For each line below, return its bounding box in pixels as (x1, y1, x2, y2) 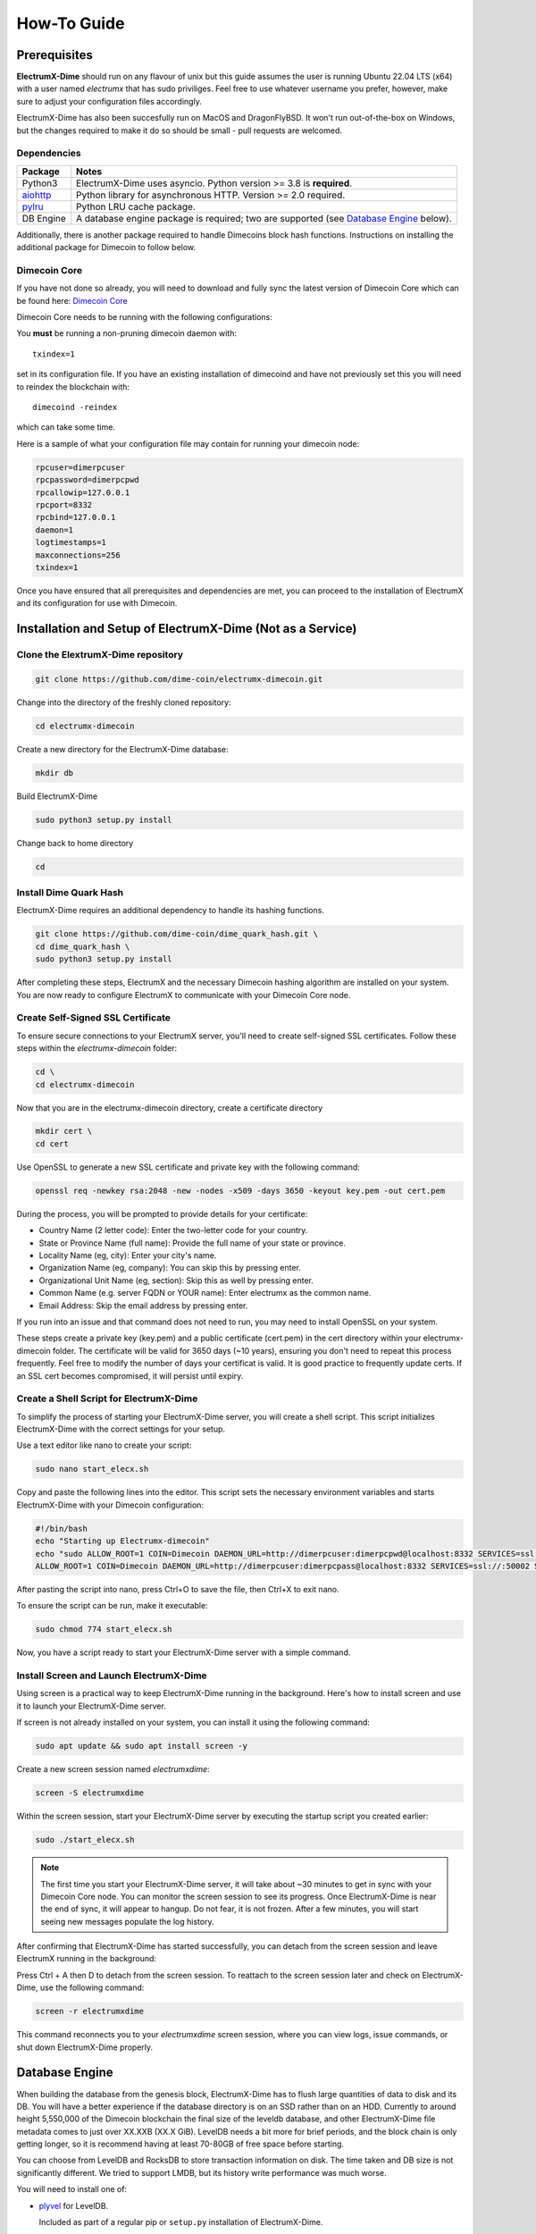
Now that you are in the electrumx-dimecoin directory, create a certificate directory (16, 1102, 323, 1113)
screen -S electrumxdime (35, 1788, 145, 1798)
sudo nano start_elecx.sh (35, 1464, 149, 1474)
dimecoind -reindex (32, 402, 118, 413)
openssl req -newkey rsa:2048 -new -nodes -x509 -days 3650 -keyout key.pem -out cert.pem (35, 1185, 446, 1196)
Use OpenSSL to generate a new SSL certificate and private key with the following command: (16, 1162, 361, 1172)
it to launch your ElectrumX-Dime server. (16, 1701, 167, 1711)
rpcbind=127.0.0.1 (35, 512, 116, 523)
